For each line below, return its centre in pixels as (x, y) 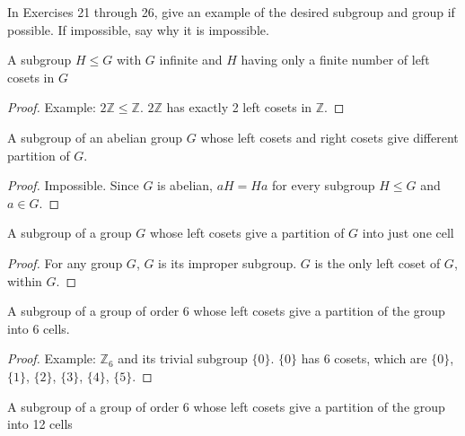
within (25, 280)
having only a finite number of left (335, 60)
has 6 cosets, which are (364, 358)
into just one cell (408, 233)
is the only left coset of (377, 262)
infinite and (191, 60)
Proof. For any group (65, 262)
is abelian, (185, 185)
